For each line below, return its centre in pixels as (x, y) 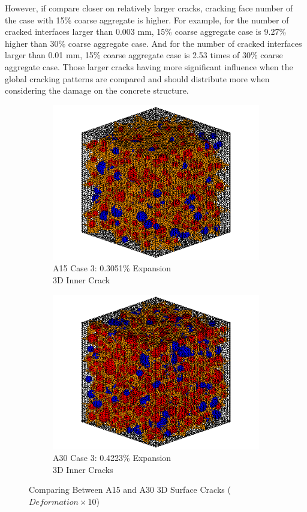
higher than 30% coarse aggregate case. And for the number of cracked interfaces (153, 43)
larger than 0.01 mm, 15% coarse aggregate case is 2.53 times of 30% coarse (144, 55)
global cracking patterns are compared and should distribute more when (137, 78)
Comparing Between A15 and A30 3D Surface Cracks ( (130, 489)
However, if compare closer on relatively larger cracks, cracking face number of (149, 8)
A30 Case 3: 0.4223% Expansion (112, 458)
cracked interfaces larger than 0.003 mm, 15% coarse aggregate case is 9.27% (146, 32)
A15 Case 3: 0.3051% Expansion (112, 268)
